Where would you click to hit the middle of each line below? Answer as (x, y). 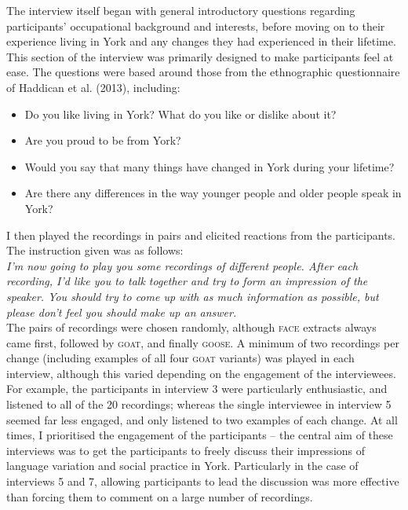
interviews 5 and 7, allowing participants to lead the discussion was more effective (203, 481)
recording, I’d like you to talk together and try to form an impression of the (187, 281)
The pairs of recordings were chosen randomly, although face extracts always (191, 327)
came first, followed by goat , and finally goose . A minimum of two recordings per (203, 342)
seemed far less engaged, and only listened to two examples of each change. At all (202, 419)
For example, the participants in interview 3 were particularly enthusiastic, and (197, 389)
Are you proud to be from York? (103, 140)
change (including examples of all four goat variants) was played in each (180, 358)
